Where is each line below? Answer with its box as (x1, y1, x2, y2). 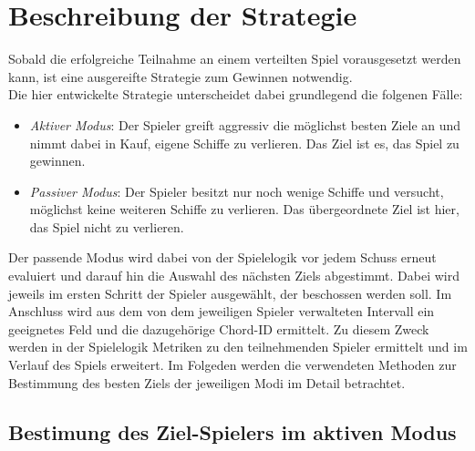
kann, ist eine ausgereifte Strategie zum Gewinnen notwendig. (8, 67, 353, 86)
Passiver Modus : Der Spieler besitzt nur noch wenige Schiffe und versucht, (29, 181, 444, 200)
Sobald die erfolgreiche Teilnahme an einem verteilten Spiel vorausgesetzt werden (8, 49, 461, 68)
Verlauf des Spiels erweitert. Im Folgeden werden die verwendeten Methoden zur (8, 355, 457, 374)
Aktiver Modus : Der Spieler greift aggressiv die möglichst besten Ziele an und (29, 115, 461, 134)
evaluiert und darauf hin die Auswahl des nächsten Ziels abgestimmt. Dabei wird (8, 266, 460, 285)
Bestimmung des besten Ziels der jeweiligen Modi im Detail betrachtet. (8, 373, 406, 392)
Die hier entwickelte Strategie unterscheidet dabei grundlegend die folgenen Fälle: (8, 85, 463, 104)
